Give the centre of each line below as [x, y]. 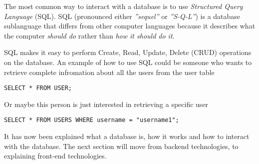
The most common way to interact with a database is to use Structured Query [124, 6]
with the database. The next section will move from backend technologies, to [121, 146]
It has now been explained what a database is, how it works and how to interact [127, 136]
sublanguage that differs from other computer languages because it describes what [130, 26]
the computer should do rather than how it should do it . [89, 35]
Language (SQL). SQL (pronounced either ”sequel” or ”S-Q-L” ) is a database [122, 16]
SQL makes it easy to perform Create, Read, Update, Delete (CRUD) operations [128, 52]
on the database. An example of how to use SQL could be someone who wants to [128, 62]
